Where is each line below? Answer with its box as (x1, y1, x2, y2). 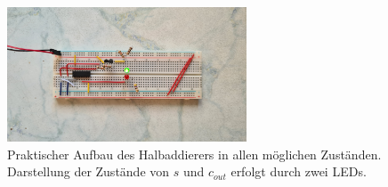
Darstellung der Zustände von (7, 162, 170, 181)
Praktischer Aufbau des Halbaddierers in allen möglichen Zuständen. (7, 144, 382, 163)
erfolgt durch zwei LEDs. (230, 162, 367, 181)
